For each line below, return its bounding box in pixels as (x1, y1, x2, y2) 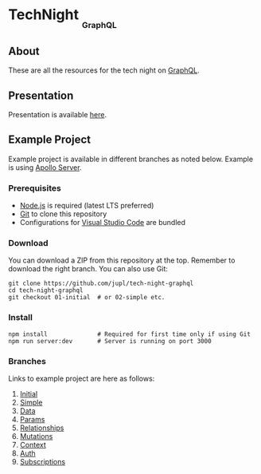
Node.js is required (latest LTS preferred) (19, 201, 154, 211)
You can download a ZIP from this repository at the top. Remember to (8, 255, 236, 265)
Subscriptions (19, 456, 66, 466)
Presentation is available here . (8, 109, 107, 119)
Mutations (19, 431, 53, 440)
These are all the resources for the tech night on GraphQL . (8, 65, 201, 75)
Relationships (19, 423, 64, 433)
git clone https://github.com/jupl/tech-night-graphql (8, 279, 194, 288)
